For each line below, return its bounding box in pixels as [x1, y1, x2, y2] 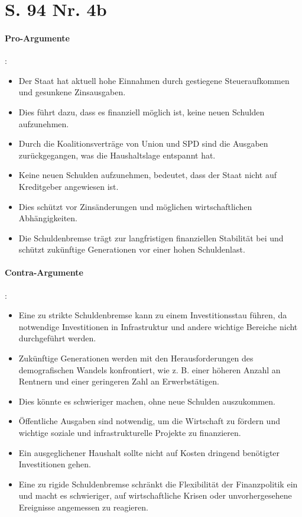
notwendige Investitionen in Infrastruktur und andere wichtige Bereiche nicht [18, 320, 298, 332]
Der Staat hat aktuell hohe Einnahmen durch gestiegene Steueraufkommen [18, 74, 290, 86]
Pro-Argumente [5, 31, 70, 44]
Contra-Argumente [5, 266, 83, 279]
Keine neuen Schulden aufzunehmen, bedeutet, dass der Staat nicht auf [18, 169, 277, 181]
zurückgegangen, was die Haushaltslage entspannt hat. [18, 148, 216, 161]
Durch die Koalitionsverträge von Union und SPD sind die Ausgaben [18, 137, 268, 150]
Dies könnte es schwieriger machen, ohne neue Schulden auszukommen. [18, 395, 275, 407]
